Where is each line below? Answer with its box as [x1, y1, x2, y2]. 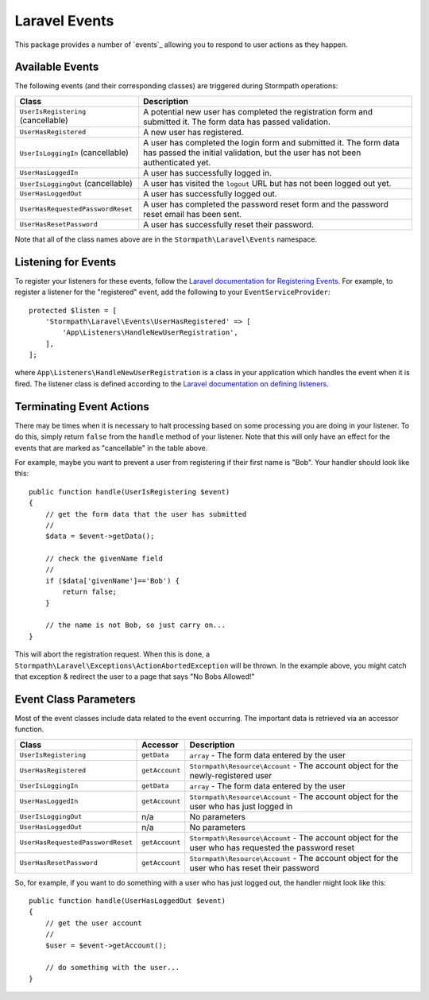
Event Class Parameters [14, 692, 137, 706]
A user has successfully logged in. [143, 167, 272, 178]
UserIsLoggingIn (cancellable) [19, 147, 129, 158]
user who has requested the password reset [189, 842, 355, 853]
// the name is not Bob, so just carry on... [44, 621, 226, 630]
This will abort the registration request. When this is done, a [14, 649, 211, 659]
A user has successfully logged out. [143, 188, 277, 199]
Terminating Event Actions [14, 400, 150, 413]
